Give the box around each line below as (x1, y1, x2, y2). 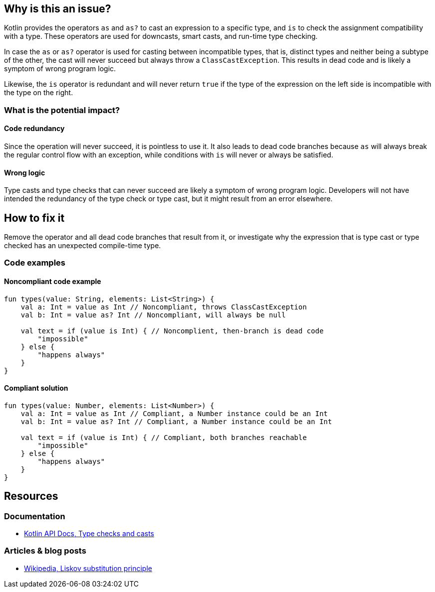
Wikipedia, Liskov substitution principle (24, 564, 152, 573)
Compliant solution (4, 384, 68, 393)
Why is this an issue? (4, 2, 111, 15)
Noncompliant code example (4, 277, 101, 286)
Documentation (4, 511, 65, 521)
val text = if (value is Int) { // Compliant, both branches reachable (20, 433, 307, 442)
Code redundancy (4, 124, 65, 133)
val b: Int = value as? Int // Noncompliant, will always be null (20, 310, 286, 319)
